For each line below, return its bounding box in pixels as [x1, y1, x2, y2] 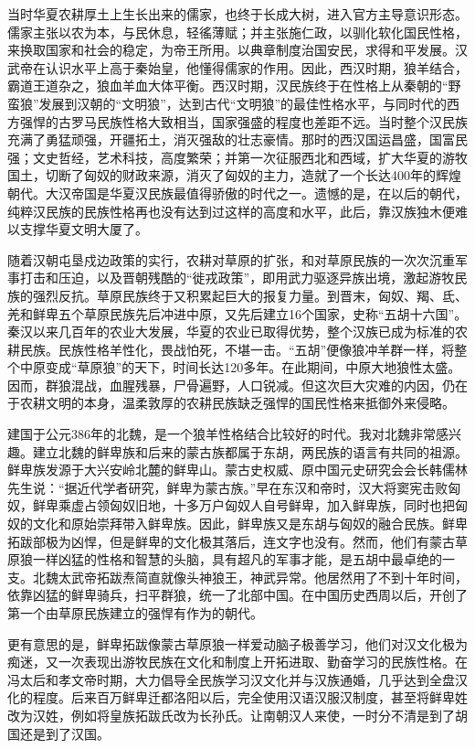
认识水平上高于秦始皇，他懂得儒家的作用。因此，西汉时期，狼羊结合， [45, 58, 468, 77]
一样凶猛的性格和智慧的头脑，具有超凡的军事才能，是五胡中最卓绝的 [32, 550, 442, 569]
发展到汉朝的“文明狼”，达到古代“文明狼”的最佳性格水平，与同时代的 [38, 93, 448, 112]
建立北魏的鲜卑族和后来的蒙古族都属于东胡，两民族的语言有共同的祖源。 [32, 442, 468, 461]
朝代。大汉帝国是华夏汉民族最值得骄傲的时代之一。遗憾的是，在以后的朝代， [7, 183, 468, 202]
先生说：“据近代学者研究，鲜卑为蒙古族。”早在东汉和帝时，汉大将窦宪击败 [7, 477, 449, 497]
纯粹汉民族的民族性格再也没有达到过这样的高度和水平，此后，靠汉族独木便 [7, 201, 455, 220]
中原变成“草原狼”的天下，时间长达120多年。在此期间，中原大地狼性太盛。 [19, 358, 461, 377]
